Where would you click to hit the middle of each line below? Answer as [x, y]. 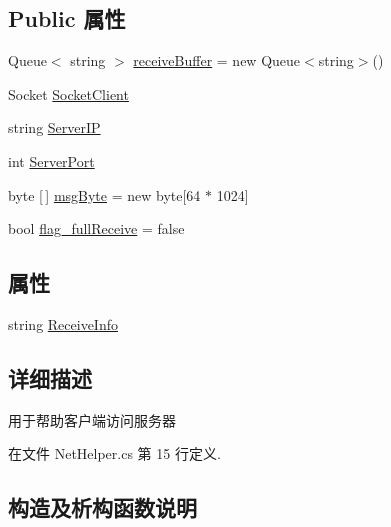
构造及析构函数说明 [102, 507]
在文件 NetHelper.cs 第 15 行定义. [114, 453]
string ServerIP [54, 127]
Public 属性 [67, 18]
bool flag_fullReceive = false [96, 228]
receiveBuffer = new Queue [217, 60]
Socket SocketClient [68, 93]
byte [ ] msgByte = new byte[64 [104, 194]
